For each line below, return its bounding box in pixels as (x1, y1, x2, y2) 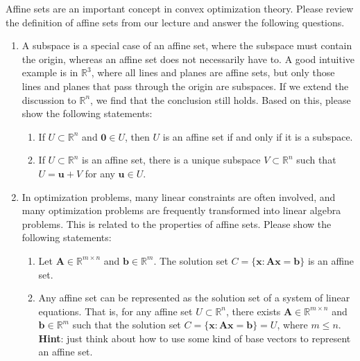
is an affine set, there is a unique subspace (82, 152, 261, 167)
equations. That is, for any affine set (38, 303, 193, 318)
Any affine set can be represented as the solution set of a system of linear (38, 290, 350, 305)
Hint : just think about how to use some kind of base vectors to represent (38, 331, 351, 345)
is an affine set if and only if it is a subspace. (162, 129, 353, 143)
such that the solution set (72, 317, 181, 332)
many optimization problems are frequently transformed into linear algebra (22, 203, 341, 218)
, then (125, 129, 150, 143)
